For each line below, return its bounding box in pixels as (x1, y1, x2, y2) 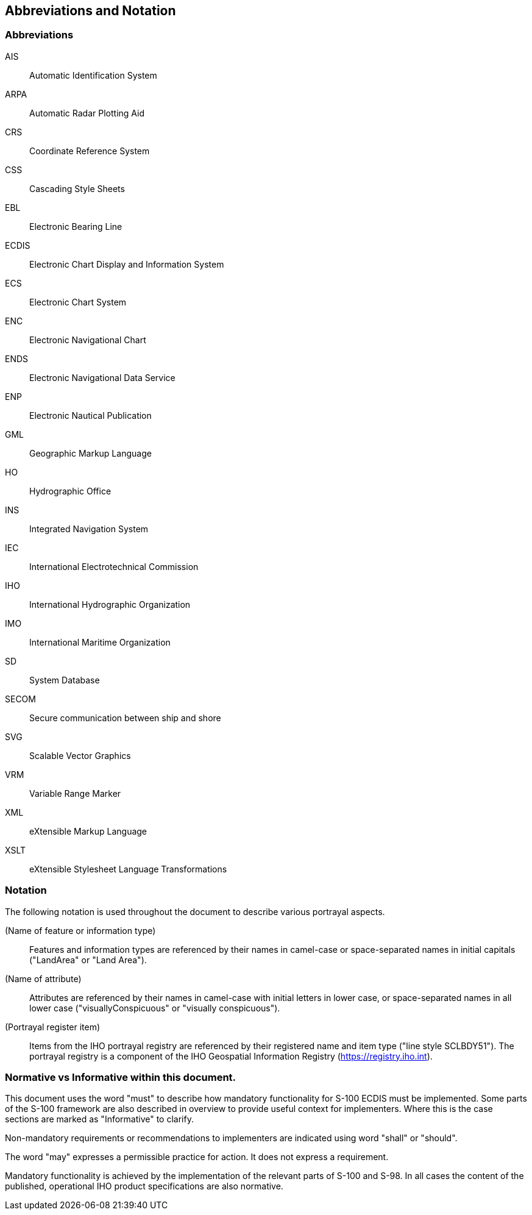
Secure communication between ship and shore (29, 712, 221, 723)
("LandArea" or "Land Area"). (29, 954, 147, 965)
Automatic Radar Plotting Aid (29, 107, 145, 118)
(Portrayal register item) (5, 1021, 101, 1032)
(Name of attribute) (5, 973, 82, 984)
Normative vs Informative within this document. (5, 1071, 236, 1083)
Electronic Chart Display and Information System (29, 258, 224, 269)
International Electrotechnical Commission (29, 561, 199, 572)
